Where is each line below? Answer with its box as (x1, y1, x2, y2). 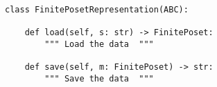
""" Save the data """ (44, 73, 154, 84)
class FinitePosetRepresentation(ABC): (5, 5, 189, 14)
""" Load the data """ (44, 39, 154, 49)
